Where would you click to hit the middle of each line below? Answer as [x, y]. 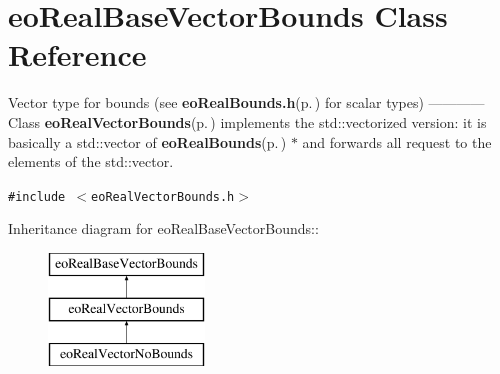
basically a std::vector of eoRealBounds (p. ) [147, 141]
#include [37, 196]
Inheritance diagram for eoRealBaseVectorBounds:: [163, 228]
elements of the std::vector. [91, 161]
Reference [77, 54]
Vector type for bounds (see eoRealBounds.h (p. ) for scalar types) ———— [246, 102]
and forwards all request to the [397, 141]
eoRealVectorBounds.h [163, 196]
